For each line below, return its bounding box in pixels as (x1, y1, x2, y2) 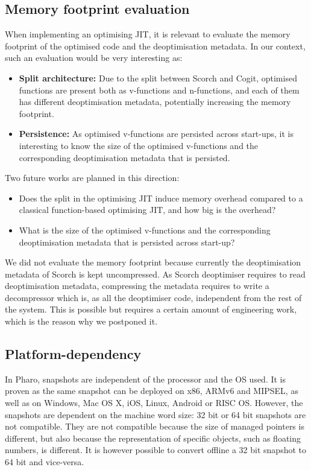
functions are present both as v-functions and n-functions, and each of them (19, 83, 300, 96)
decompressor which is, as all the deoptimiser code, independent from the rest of (5, 291, 302, 303)
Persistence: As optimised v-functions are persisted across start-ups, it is (19, 127, 294, 140)
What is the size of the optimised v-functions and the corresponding (19, 223, 271, 236)
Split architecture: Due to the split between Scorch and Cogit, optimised (19, 71, 297, 84)
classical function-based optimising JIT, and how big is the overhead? (19, 203, 276, 216)
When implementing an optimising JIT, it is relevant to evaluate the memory (5, 28, 291, 40)
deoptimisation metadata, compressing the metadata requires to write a (5, 279, 269, 292)
